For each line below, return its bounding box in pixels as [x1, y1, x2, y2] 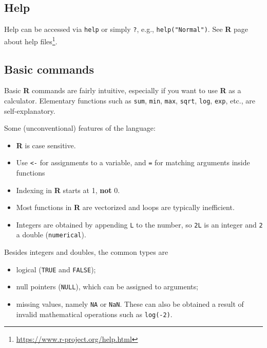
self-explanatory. [4, 105, 55, 116]
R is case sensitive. [16, 140, 76, 150]
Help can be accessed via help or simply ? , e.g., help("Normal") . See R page [4, 24, 249, 34]
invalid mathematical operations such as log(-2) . [16, 308, 173, 319]
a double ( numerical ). [16, 229, 86, 240]
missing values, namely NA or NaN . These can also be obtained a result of [16, 299, 244, 309]
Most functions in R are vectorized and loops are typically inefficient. [16, 202, 235, 213]
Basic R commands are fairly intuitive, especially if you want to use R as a [4, 85, 241, 96]
